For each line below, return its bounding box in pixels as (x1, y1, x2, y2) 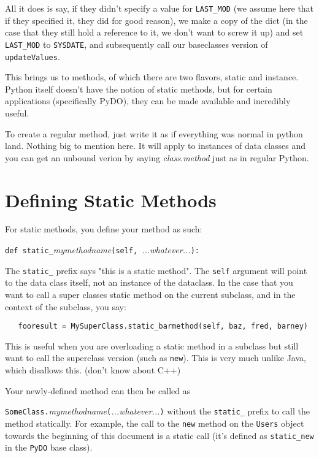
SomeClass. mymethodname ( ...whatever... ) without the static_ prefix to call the (5, 405, 310, 418)
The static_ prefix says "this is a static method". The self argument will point (5, 264, 307, 277)
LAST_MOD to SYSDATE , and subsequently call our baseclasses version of (5, 37, 268, 50)
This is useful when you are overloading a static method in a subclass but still (5, 339, 299, 352)
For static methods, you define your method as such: (5, 223, 202, 235)
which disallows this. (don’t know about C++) (5, 364, 181, 376)
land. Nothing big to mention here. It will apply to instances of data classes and (5, 139, 306, 152)
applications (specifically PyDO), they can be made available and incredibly (5, 94, 291, 107)
